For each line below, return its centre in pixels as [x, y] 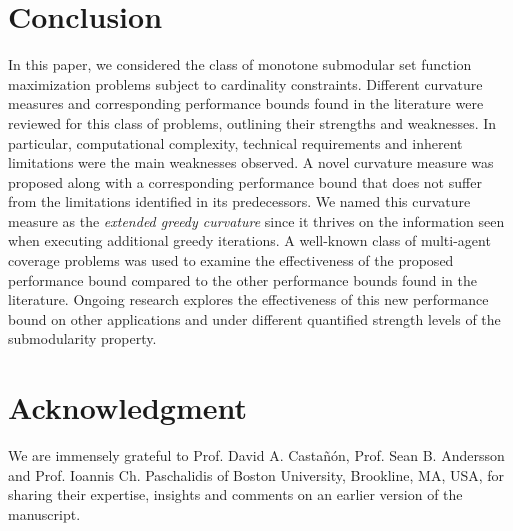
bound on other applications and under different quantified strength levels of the [254, 318]
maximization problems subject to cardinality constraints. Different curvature [245, 83]
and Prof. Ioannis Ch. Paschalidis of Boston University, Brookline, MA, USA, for [256, 474]
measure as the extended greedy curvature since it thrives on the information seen [256, 220]
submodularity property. [82, 338]
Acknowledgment [127, 407]
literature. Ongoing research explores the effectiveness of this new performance [248, 299]
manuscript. [44, 513]
